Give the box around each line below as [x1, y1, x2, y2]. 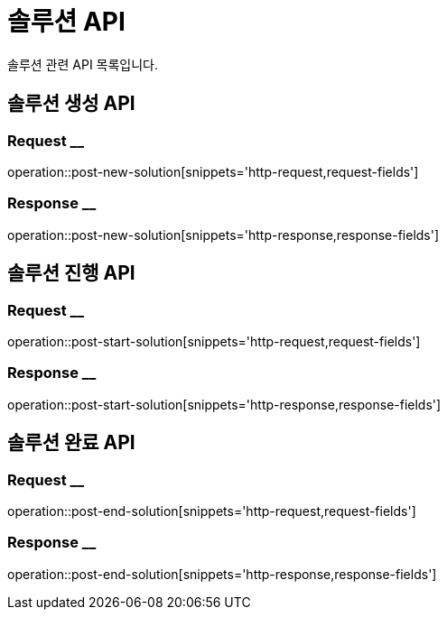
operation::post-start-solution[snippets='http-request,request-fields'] [7, 333, 421, 349]
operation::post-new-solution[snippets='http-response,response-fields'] [7, 226, 440, 243]
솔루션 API [7, 6, 126, 37]
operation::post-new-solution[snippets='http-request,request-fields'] [7, 163, 419, 180]
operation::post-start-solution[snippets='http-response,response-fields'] [7, 396, 442, 412]
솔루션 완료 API [7, 431, 135, 455]
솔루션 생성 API [7, 92, 135, 115]
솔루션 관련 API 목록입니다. [7, 56, 159, 72]
